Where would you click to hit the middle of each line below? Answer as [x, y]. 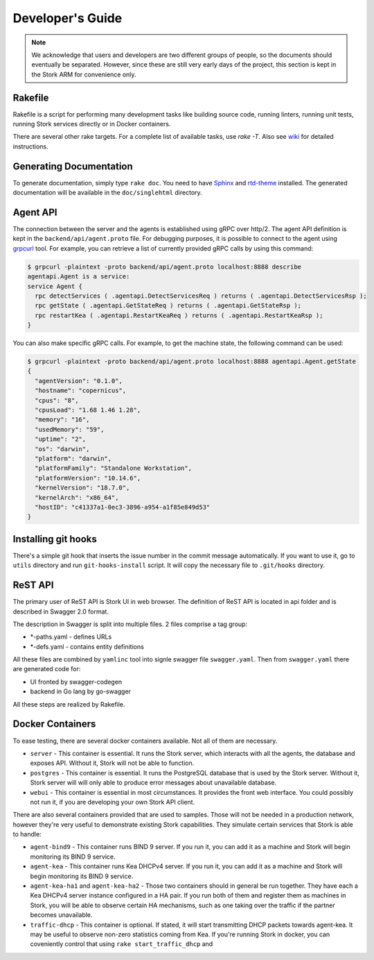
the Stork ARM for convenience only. [84, 74]
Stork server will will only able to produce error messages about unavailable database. [153, 783]
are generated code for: [47, 669]
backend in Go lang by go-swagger [81, 691]
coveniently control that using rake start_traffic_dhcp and [122, 944]
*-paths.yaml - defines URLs [71, 637]
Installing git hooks [55, 539]
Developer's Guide [68, 18]
